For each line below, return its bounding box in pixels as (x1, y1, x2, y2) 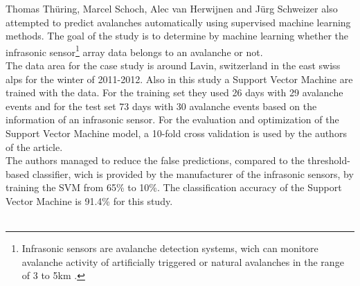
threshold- (307, 153, 350, 168)
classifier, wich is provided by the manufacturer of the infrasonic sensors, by (32, 166, 354, 181)
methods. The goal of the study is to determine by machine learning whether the (6, 28, 348, 43)
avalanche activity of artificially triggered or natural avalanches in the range (21, 254, 344, 269)
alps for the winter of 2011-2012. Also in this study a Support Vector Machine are (6, 71, 353, 86)
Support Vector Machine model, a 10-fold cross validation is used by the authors (6, 126, 347, 140)
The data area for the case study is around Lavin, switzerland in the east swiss (6, 58, 341, 73)
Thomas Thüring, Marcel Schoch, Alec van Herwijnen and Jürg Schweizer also (6, 1, 338, 15)
